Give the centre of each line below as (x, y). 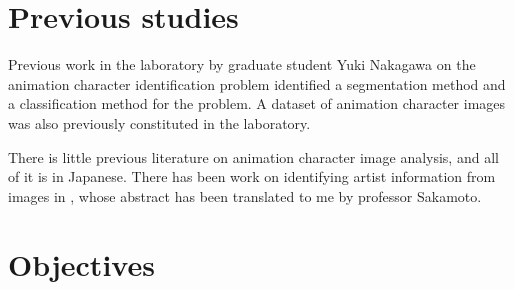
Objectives (81, 264)
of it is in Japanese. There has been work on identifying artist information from (252, 176)
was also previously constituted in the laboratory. (159, 122)
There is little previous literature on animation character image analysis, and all (253, 156)
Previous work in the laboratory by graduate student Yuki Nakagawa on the (242, 64)
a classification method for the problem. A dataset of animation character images (257, 103)
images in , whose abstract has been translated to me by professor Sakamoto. (245, 195)
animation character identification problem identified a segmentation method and (257, 83)
